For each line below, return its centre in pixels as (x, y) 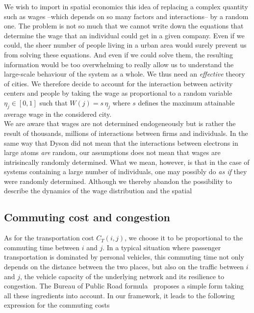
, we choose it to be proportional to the (184, 238)
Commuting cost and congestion (87, 217)
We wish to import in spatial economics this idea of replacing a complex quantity (126, 6)
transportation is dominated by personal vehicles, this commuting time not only (124, 257)
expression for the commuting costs (57, 305)
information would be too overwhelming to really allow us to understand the (119, 64)
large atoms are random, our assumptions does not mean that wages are (112, 152)
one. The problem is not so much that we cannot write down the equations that (124, 26)
